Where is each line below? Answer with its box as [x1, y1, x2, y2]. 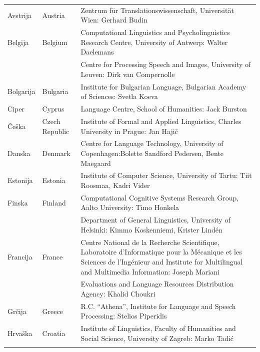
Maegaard [80, 157, 111, 168]
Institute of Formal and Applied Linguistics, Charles [80, 115, 241, 126]
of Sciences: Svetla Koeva [80, 91, 158, 101]
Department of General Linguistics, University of [80, 214, 230, 225]
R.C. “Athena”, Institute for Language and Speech [80, 300, 236, 311]
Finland [42, 197, 66, 207]
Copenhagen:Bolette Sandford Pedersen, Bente [80, 147, 223, 158]
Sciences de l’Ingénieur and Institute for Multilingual [80, 256, 243, 266]
